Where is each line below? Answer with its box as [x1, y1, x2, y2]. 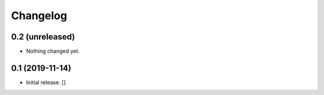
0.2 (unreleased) [11, 32, 75, 42]
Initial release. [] [26, 78, 66, 86]
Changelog [11, 9, 67, 22]
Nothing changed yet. [26, 48, 80, 55]
